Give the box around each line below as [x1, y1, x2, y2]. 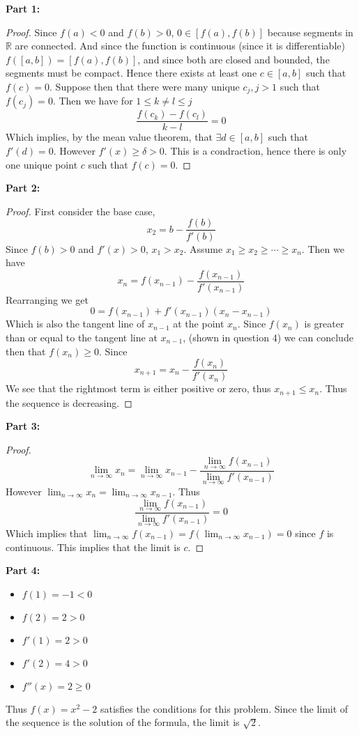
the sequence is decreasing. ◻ [6, 395, 132, 410]
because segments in [267, 24, 353, 39]
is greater [304, 316, 344, 331]
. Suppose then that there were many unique [49, 79, 240, 93]
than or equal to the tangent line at [6, 330, 158, 344]
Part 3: [6, 419, 40, 433]
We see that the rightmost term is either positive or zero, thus [6, 381, 271, 396]
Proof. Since [6, 24, 57, 39]
